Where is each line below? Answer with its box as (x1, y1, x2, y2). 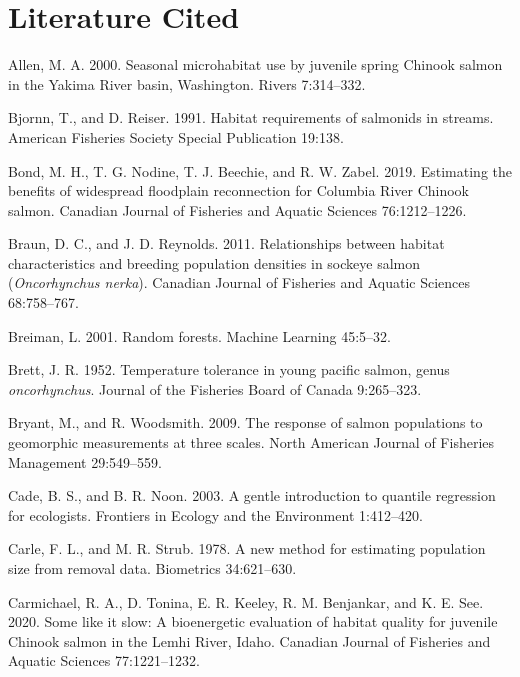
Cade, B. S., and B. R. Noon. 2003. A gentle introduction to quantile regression (8, 485, 496, 506)
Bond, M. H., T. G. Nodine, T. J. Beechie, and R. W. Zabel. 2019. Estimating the (8, 160, 512, 181)
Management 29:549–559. (8, 451, 162, 472)
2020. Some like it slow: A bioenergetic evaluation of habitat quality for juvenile (8, 611, 498, 632)
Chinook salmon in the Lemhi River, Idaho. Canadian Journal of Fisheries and (8, 630, 491, 651)
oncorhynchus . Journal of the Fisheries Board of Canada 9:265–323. (8, 378, 422, 399)
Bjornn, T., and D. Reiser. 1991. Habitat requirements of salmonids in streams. (8, 107, 494, 128)
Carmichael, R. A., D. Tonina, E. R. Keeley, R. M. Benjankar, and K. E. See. (8, 591, 484, 612)
